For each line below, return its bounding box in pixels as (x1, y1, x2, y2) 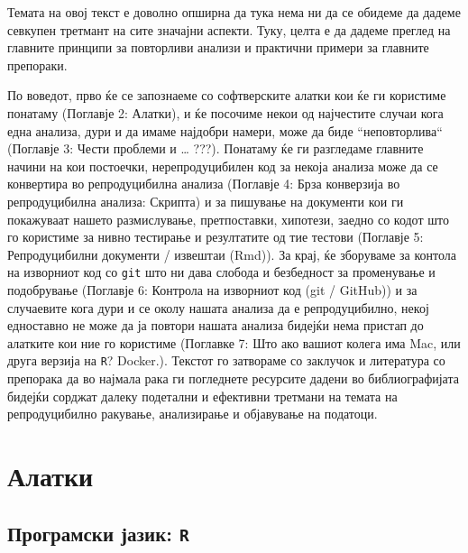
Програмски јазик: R (7, 519, 189, 547)
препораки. (7, 55, 68, 74)
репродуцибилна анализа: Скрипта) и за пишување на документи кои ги (7, 191, 404, 210)
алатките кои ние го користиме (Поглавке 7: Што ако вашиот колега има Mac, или (7, 333, 461, 352)
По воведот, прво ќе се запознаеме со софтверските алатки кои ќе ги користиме (7, 86, 446, 105)
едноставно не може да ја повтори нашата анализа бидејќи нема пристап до (7, 316, 424, 335)
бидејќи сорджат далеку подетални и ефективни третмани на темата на (7, 386, 398, 405)
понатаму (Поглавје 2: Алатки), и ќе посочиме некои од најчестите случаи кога (7, 103, 444, 122)
